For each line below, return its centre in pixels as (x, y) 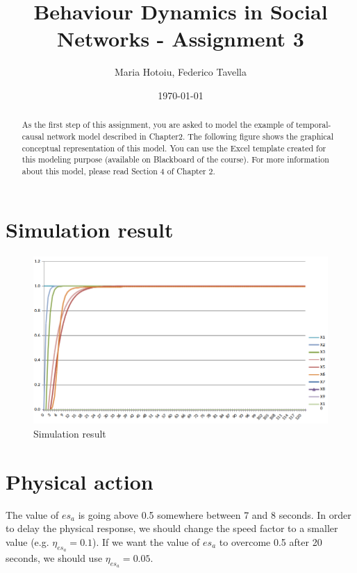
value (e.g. (27, 541)
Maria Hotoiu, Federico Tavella (181, 72)
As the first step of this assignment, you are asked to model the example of (158, 125)
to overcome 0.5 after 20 (271, 541)
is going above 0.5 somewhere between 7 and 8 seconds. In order (215, 514)
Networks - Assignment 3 (181, 39)
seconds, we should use (54, 558)
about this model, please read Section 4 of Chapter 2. (118, 171)
